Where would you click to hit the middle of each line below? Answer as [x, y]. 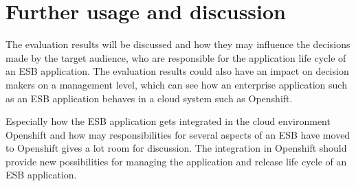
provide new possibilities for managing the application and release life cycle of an [176, 161]
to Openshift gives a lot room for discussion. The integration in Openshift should [176, 148]
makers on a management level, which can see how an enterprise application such [176, 84]
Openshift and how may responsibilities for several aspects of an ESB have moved [178, 134]
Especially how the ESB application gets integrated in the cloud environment [168, 121]
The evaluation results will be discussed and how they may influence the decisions [178, 44]
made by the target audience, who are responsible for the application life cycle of [176, 57]
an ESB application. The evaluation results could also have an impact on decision [177, 71]
